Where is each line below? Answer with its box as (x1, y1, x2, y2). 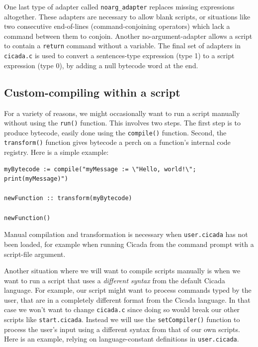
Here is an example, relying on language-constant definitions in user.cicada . (4, 334, 239, 344)
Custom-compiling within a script (4, 84, 180, 100)
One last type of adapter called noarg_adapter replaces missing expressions (4, 1, 235, 11)
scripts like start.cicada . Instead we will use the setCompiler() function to (4, 314, 240, 325)
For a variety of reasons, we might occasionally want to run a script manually (4, 108, 240, 118)
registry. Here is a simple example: (4, 147, 109, 157)
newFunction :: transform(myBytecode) (4, 195, 132, 202)
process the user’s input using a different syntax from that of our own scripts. (4, 324, 240, 334)
